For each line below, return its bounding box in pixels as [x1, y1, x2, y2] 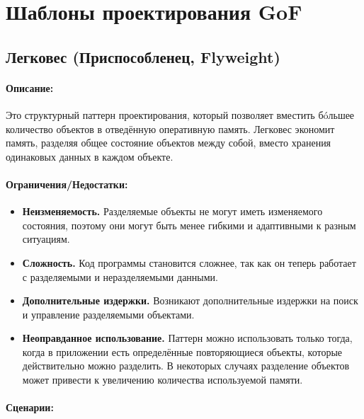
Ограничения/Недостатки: [6, 176, 128, 191]
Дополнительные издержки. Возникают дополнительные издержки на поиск [22, 293, 358, 308]
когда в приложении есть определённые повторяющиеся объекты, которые [22, 344, 343, 359]
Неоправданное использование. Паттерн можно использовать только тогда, [22, 331, 353, 345]
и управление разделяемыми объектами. [22, 306, 195, 321]
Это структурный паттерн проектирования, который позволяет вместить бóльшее [6, 107, 355, 122]
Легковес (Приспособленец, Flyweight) [6, 45, 280, 67]
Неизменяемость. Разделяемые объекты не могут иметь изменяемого [22, 204, 323, 219]
